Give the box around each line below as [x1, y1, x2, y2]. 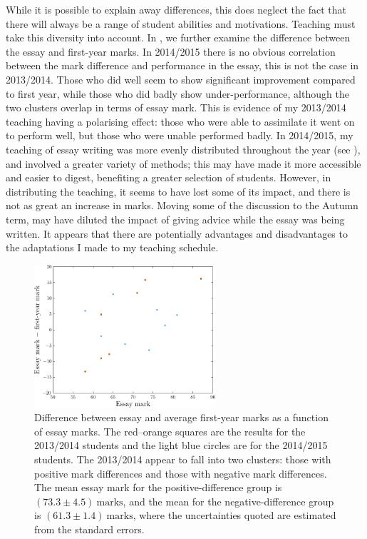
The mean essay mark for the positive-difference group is [34, 480, 282, 495]
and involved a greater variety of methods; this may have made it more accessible [6, 156, 361, 171]
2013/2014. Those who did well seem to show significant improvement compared [6, 71, 356, 86]
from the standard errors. [34, 521, 145, 536]
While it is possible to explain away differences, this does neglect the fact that [6, 2, 347, 16]
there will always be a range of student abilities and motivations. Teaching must [6, 16, 356, 31]
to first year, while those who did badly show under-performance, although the [6, 86, 349, 101]
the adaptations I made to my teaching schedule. [6, 240, 219, 255]
